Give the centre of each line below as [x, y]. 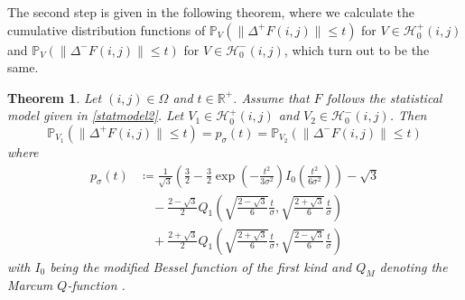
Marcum [30, 285]
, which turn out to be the [357, 49]
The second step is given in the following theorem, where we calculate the [211, 12]
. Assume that [271, 97]
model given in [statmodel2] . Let [96, 115]
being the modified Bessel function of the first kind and [201, 266]
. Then [408, 115]
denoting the [414, 266]
